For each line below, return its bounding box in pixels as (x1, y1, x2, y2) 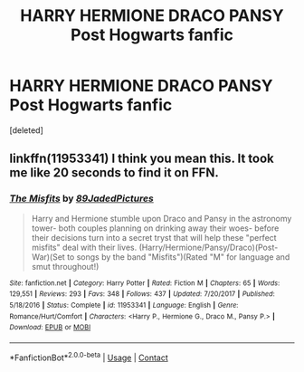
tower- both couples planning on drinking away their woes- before (31, 223, 280, 234)
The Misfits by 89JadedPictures (9, 192, 154, 205)
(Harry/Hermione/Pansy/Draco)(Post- (138, 242, 279, 253)
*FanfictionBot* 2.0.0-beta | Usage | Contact (9, 350, 169, 363)
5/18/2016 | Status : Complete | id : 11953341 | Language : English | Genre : (9, 300, 239, 310)
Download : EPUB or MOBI (9, 323, 91, 332)
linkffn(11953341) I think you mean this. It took (9, 151, 274, 167)
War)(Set (31, 251, 65, 262)
